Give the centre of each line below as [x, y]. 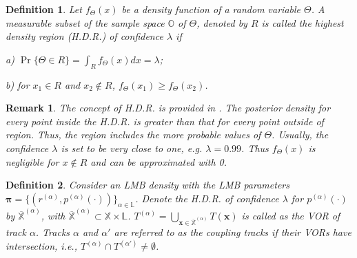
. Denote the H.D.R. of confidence [207, 198]
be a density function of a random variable [211, 9]
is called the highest [303, 22]
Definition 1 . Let [44, 9]
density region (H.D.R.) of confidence [84, 36]
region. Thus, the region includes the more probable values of [133, 135]
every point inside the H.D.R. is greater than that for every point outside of [165, 121]
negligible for [32, 161]
